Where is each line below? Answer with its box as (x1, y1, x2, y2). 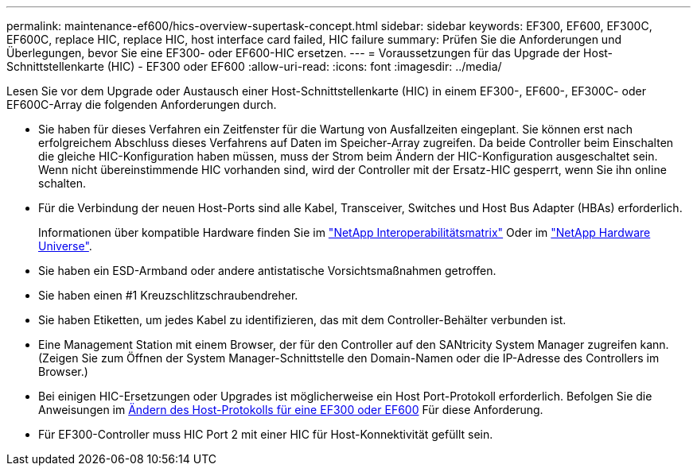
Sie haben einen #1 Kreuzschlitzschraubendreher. (38, 288, 298, 302)
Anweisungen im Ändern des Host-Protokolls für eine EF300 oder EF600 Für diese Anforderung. (38, 403, 543, 416)
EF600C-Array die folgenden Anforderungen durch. (6, 98, 277, 111)
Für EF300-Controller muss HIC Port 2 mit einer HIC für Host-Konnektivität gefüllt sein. (38, 428, 493, 441)
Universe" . (38, 239, 92, 253)
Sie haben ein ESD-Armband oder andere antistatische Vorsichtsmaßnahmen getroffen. (38, 264, 496, 277)
